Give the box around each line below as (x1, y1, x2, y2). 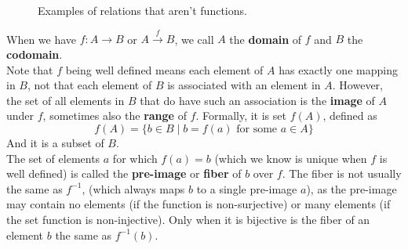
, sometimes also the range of (42, 107, 187, 124)
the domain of (229, 31, 302, 47)
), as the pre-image (306, 180, 397, 197)
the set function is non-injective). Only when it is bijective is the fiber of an (6, 211, 370, 227)
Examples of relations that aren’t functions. (38, 2, 247, 18)
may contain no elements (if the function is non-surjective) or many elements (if (6, 196, 391, 212)
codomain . (6, 45, 63, 62)
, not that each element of (27, 77, 152, 93)
